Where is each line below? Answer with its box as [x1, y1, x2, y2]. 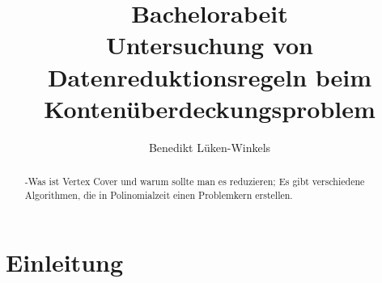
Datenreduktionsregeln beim [47, 60, 372, 93]
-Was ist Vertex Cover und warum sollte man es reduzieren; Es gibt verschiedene [24, 175, 365, 188]
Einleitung [6, 246, 124, 279]
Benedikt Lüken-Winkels [148, 138, 271, 155]
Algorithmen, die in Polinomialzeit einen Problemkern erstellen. [24, 188, 293, 201]
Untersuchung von [105, 28, 314, 61]
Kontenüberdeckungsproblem [44, 91, 376, 125]
